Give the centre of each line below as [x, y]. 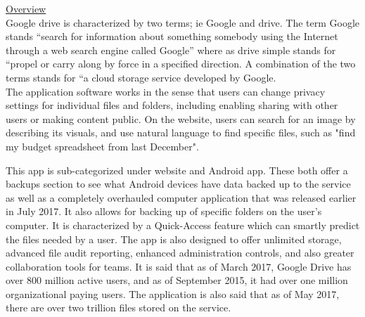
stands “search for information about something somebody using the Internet [172, 36]
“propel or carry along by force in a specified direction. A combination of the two [181, 64]
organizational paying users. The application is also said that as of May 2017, [173, 293]
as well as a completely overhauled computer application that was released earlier [181, 197]
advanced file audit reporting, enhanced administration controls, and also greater [180, 253]
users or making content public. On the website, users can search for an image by [181, 118]
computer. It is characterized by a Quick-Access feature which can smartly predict [183, 225]
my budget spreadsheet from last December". [102, 146]
